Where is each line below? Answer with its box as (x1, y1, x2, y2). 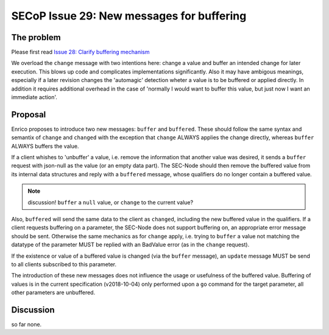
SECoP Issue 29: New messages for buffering (11, 9, 247, 22)
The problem (11, 32, 61, 43)
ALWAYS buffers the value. (11, 142, 79, 150)
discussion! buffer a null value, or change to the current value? (27, 198, 194, 206)
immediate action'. (11, 94, 58, 101)
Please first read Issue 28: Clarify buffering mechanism (11, 49, 150, 56)
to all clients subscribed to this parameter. (11, 261, 117, 268)
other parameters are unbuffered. (11, 289, 96, 296)
